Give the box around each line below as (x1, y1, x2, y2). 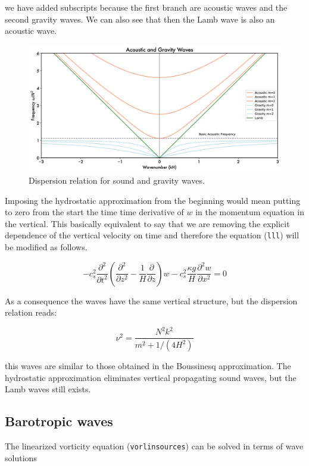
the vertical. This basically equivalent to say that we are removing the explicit (5, 217, 290, 229)
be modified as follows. (5, 241, 88, 253)
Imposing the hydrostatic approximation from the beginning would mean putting (5, 194, 301, 206)
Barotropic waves (5, 412, 113, 430)
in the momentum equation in (195, 206, 304, 218)
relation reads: (5, 306, 57, 319)
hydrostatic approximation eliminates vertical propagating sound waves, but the (5, 371, 296, 383)
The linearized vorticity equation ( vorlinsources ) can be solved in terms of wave (5, 440, 304, 452)
